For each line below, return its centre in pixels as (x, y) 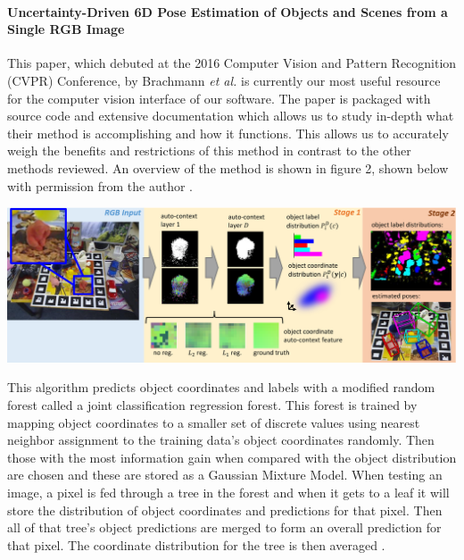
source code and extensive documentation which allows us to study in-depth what (231, 116)
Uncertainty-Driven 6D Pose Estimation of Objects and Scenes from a (228, 11)
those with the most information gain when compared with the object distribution (232, 457)
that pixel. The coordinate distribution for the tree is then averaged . (196, 544)
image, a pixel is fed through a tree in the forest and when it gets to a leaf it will (228, 493)
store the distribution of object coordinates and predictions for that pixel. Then (225, 510)
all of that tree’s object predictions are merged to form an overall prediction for (224, 527)
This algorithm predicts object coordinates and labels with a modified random (221, 387)
